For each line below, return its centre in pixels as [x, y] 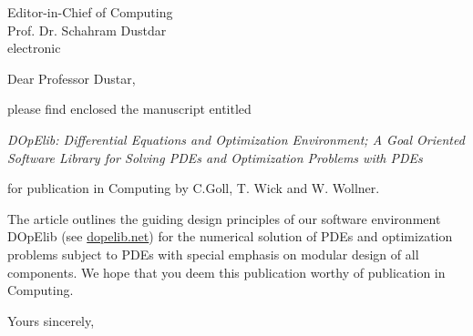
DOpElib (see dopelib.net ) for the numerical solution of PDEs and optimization [230, 236]
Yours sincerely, [51, 320]
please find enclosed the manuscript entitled [129, 109]
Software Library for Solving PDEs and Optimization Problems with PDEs [215, 157]
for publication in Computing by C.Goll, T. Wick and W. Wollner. [194, 188]
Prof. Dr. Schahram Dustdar [87, 30]
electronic [34, 48]
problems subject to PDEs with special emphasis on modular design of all [213, 254]
